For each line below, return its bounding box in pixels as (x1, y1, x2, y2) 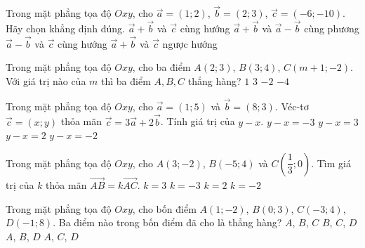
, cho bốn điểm (132, 201, 197, 216)
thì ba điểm (101, 74, 151, 89)
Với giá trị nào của (6, 74, 86, 89)
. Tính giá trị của (160, 114, 235, 129)
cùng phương (304, 21, 359, 36)
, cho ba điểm (132, 60, 191, 74)
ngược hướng (162, 36, 218, 51)
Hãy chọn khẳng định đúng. (6, 21, 125, 36)
